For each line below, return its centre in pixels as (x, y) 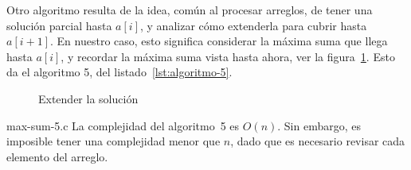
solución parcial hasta (59, 25)
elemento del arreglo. (57, 156)
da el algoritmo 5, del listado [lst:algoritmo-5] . (119, 72)
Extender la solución (88, 98)
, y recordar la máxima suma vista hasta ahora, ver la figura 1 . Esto (228, 56)
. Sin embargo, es (319, 125)
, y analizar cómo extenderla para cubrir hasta (254, 25)
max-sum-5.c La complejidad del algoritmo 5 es (123, 125)
